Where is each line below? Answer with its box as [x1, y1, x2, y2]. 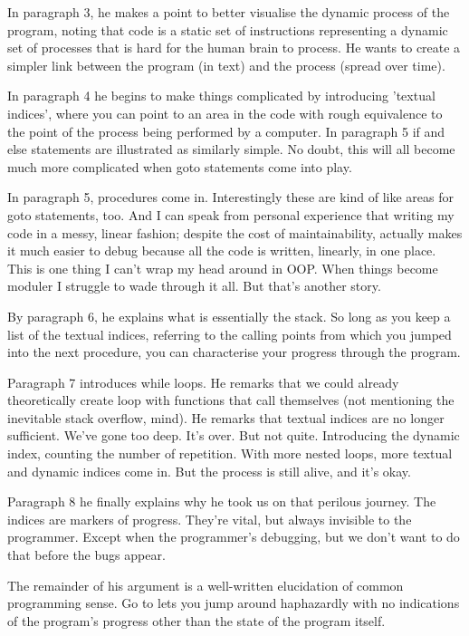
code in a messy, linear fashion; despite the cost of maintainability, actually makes [7, 223, 463, 242]
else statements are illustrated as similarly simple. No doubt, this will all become [7, 140, 455, 159]
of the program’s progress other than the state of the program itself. [7, 611, 386, 630]
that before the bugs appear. [7, 545, 166, 564]
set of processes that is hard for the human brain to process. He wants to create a [7, 38, 461, 57]
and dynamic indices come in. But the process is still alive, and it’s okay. [7, 461, 411, 480]
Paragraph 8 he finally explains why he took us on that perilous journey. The [7, 492, 436, 511]
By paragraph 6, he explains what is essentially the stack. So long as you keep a [7, 306, 451, 325]
